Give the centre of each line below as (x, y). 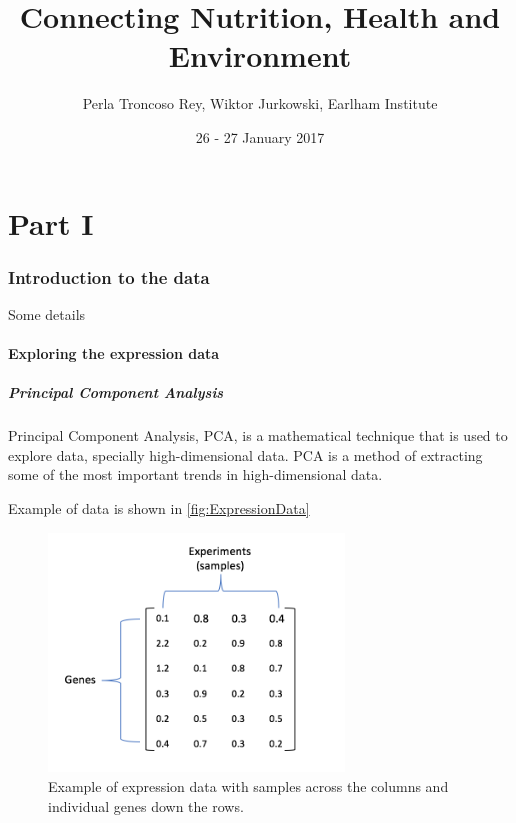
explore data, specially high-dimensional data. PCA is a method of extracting (245, 454)
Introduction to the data (109, 276)
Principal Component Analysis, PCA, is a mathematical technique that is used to (258, 435)
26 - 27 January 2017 (260, 136)
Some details (47, 313)
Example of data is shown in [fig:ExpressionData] (159, 508)
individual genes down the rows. (146, 805)
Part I (51, 222)
